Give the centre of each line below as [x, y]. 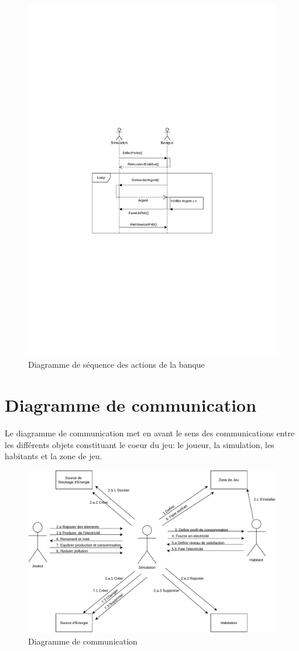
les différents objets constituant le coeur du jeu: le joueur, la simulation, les [140, 444]
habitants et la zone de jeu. [54, 456]
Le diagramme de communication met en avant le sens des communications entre [150, 433]
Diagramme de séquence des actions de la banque [116, 365]
